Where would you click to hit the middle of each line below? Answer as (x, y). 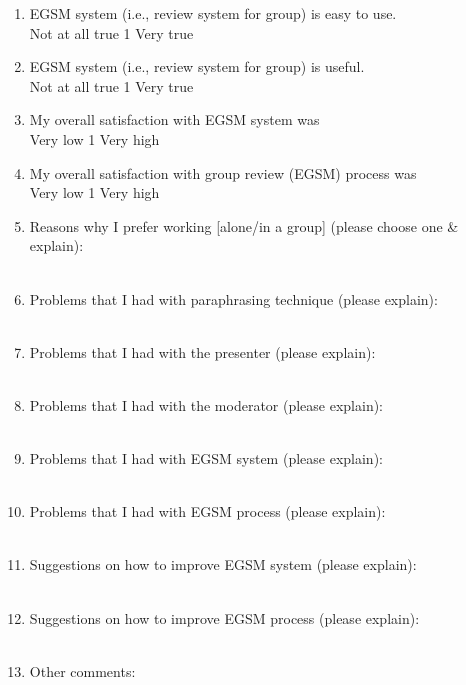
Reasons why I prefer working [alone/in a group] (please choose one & (244, 225)
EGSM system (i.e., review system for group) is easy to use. (213, 13)
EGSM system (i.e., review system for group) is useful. (197, 66)
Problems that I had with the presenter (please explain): (202, 351)
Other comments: (82, 670)
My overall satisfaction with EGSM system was (174, 119)
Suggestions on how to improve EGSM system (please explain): (223, 564)
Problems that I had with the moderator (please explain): (206, 404)
